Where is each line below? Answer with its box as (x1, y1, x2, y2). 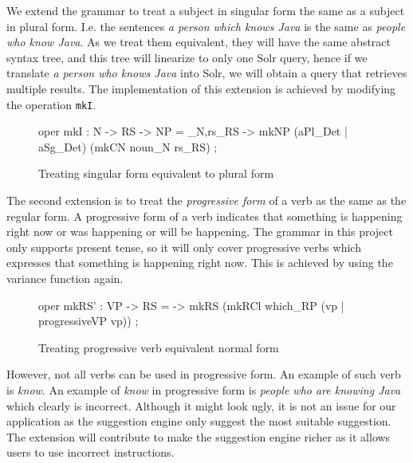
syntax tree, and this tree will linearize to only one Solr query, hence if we (6, 49, 368, 65)
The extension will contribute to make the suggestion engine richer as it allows (6, 428, 391, 445)
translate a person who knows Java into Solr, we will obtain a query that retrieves (6, 65, 407, 81)
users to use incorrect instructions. (6, 444, 175, 461)
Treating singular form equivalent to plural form (38, 165, 274, 182)
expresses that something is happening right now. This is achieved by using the (6, 254, 393, 271)
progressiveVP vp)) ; (38, 312, 139, 329)
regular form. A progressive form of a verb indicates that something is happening (6, 207, 403, 224)
